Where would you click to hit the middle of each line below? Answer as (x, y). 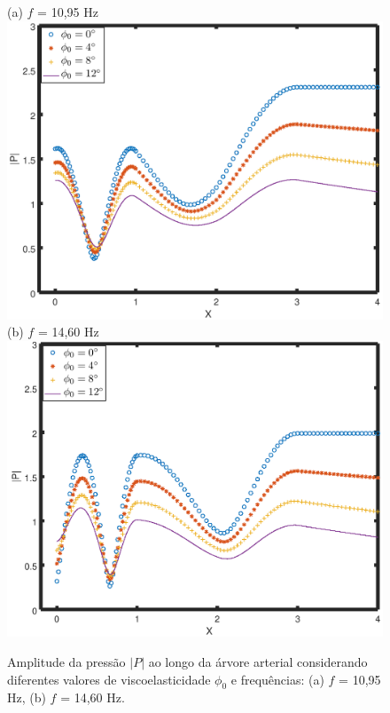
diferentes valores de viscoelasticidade (109, 679)
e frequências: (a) (277, 679)
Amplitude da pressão (66, 661)
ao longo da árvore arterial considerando (258, 661)
